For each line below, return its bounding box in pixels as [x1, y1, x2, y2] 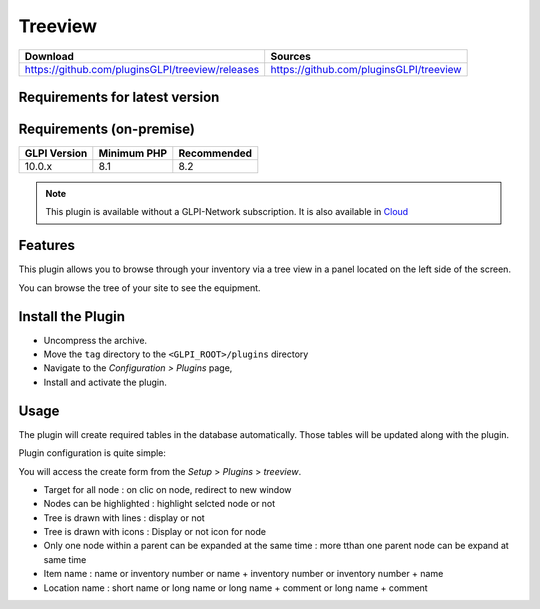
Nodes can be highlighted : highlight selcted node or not [43, 498, 276, 510]
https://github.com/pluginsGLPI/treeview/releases [24, 62, 260, 76]
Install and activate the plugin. [43, 376, 167, 388]
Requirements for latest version [18, 88, 220, 105]
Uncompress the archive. [43, 334, 148, 346]
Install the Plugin [18, 308, 125, 325]
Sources [270, 49, 312, 63]
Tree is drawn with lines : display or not [43, 511, 205, 524]
